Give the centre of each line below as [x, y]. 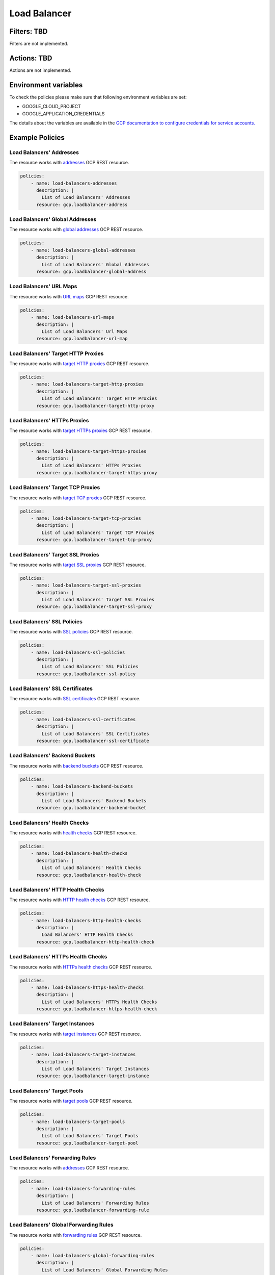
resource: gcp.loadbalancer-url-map [82, 339]
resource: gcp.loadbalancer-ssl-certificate [93, 741]
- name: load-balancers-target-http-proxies [87, 384]
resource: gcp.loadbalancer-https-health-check [97, 1009]
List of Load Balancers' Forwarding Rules [95, 1203]
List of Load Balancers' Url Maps [85, 331]
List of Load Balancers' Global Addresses [95, 264]
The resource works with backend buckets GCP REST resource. [76, 766]
